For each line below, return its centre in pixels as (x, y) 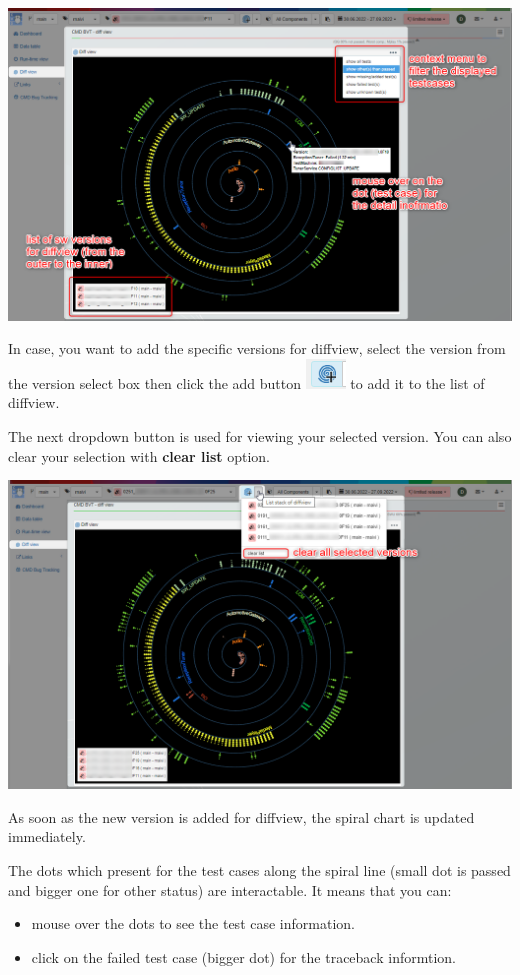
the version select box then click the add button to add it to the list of (246, 382)
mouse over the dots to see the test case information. (193, 923)
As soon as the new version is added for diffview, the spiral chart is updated (241, 816)
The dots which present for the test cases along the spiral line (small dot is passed (259, 869)
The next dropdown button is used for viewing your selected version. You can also (260, 435)
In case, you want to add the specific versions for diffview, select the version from (257, 348)
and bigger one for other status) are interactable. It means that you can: (230, 889)
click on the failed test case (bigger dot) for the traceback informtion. (243, 956)
